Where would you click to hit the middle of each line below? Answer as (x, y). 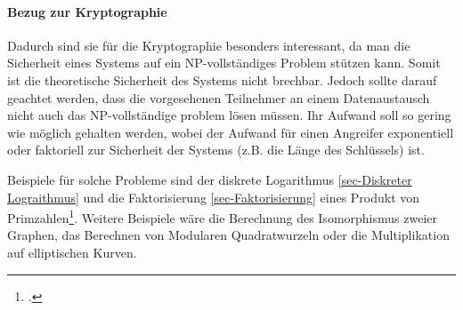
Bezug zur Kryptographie (87, 11)
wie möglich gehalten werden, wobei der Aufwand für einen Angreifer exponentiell (231, 132)
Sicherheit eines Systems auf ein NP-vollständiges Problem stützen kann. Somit (224, 63)
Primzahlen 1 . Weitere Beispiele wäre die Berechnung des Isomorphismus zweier (222, 216)
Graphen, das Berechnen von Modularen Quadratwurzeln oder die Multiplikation (228, 235)
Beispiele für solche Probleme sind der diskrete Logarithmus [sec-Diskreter (210, 179)
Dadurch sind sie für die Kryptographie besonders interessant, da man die (209, 45)
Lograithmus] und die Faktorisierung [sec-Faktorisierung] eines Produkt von (214, 197)
